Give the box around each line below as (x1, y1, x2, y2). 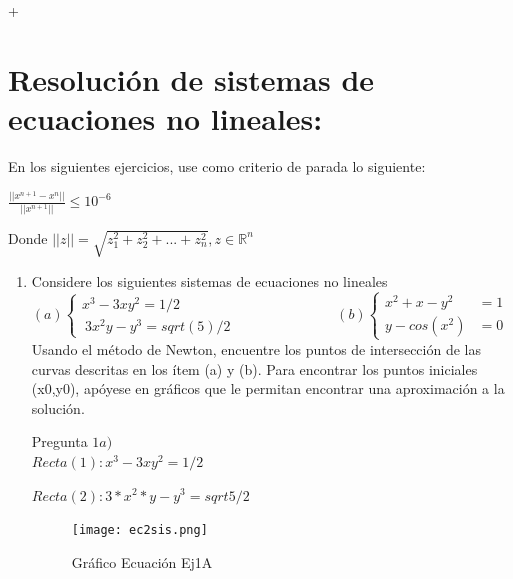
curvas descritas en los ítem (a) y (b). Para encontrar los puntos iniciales (31, 358, 478, 379)
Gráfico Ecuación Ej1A (71, 551, 213, 572)
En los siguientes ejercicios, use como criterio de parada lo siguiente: (8, 155, 426, 176)
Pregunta (31, 431, 88, 452)
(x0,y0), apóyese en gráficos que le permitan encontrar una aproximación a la (31, 378, 505, 399)
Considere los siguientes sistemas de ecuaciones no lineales (31, 270, 388, 291)
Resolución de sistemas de (8, 58, 375, 99)
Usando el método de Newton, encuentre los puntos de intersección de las (31, 338, 481, 359)
